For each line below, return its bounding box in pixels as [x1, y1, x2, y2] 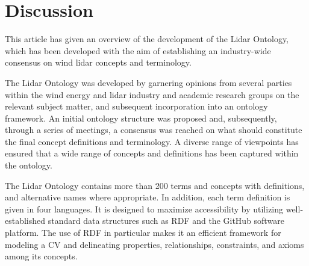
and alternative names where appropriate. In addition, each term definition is [5, 191, 290, 203]
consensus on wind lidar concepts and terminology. [5, 56, 192, 69]
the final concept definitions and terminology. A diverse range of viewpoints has [5, 135, 299, 147]
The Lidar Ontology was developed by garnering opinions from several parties [5, 76, 292, 88]
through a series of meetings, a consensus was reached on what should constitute [5, 123, 302, 136]
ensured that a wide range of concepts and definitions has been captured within [5, 147, 299, 159]
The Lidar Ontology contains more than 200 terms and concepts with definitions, [5, 179, 305, 191]
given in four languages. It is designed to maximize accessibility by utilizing [5, 202, 284, 215]
